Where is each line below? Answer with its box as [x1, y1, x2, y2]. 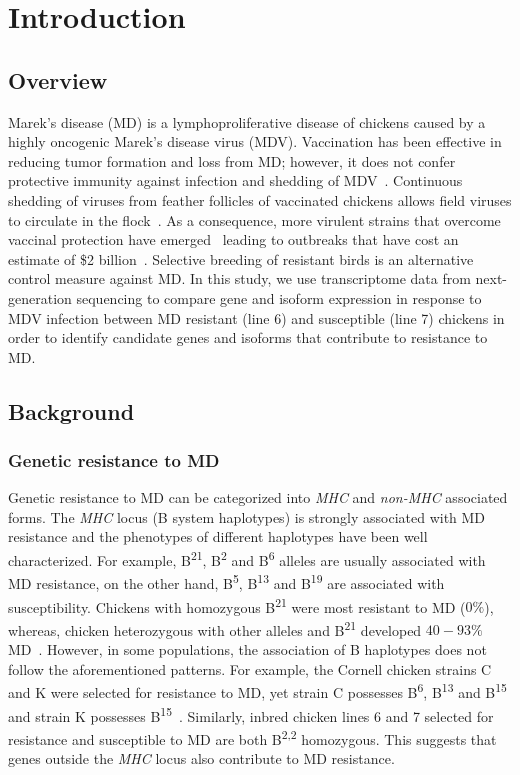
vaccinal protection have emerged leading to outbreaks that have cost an [8, 229, 459, 250]
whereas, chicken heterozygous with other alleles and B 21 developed [8, 616, 422, 640]
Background [8, 395, 135, 426]
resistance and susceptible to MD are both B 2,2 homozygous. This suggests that [8, 725, 497, 749]
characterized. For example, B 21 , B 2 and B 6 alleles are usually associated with [8, 547, 486, 570]
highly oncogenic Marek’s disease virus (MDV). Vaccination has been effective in [8, 131, 502, 152]
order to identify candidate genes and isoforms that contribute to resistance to [8, 327, 488, 348]
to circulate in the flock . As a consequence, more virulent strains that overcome [8, 209, 501, 230]
